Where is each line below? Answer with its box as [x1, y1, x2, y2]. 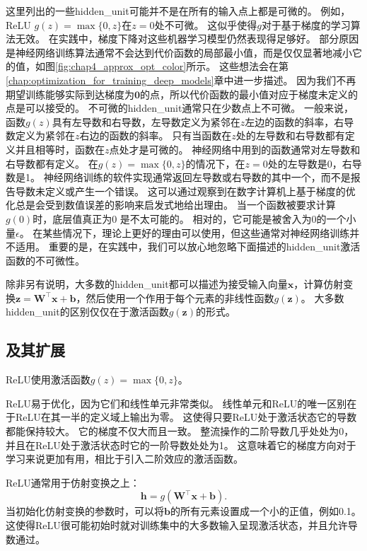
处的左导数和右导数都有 [235, 128, 345, 143]
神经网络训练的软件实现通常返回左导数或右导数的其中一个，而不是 [43, 170, 351, 185]
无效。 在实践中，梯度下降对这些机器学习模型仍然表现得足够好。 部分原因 [15, 31, 359, 46]
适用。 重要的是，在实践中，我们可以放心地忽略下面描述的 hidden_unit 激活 [15, 239, 361, 254]
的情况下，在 [185, 156, 245, 170]
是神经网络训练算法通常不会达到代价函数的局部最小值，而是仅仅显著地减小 [6, 45, 352, 59]
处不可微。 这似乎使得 [154, 17, 257, 32]
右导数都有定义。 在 [6, 156, 98, 170]
